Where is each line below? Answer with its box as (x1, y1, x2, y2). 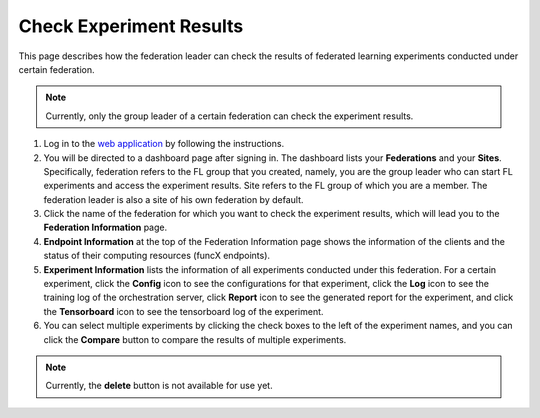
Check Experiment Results (18, 15, 244, 37)
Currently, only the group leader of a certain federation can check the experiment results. (45, 110, 414, 122)
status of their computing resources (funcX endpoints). (43, 250, 270, 262)
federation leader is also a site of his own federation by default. (43, 193, 304, 205)
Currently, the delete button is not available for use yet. (45, 380, 274, 392)
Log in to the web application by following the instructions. (43, 138, 285, 150)
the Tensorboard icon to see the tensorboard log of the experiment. (43, 305, 324, 317)
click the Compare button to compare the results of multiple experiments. (43, 333, 347, 345)
